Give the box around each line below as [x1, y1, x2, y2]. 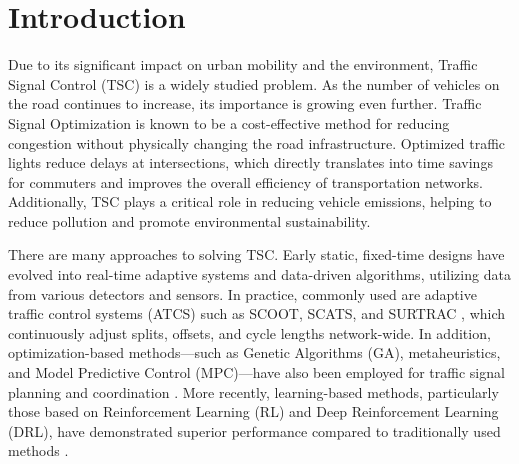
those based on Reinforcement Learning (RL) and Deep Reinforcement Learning [8, 401, 499, 422]
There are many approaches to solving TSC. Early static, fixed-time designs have [8, 244, 505, 265]
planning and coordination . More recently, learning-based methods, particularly [8, 381, 499, 402]
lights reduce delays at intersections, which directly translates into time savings [8, 152, 493, 173]
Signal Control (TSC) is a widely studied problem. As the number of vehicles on [8, 73, 500, 94]
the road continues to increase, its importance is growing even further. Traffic [8, 93, 482, 114]
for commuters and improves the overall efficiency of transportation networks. [8, 171, 484, 192]
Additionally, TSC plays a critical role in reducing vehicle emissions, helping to [8, 191, 492, 212]
